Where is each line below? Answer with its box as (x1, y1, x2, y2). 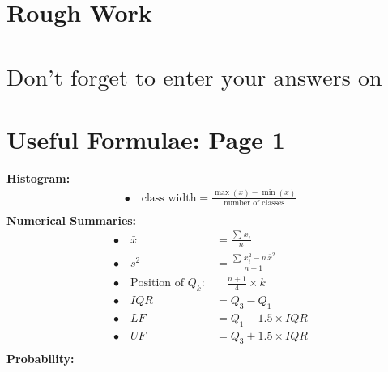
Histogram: (6, 169, 70, 186)
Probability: (6, 350, 75, 367)
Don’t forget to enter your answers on (6, 66, 382, 90)
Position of (130, 277, 185, 290)
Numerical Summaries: (6, 211, 137, 228)
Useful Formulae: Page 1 (6, 122, 285, 155)
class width (141, 192, 197, 204)
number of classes (224, 198, 285, 207)
